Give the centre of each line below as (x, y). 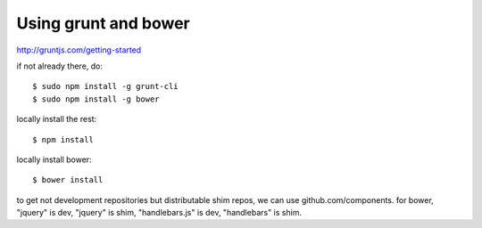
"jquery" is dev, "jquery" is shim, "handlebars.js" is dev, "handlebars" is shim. (159, 213)
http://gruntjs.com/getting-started (79, 50)
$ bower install (68, 180)
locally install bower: (54, 159)
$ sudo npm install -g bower (96, 99)
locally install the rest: (57, 119)
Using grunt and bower (104, 23)
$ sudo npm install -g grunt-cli (105, 86)
